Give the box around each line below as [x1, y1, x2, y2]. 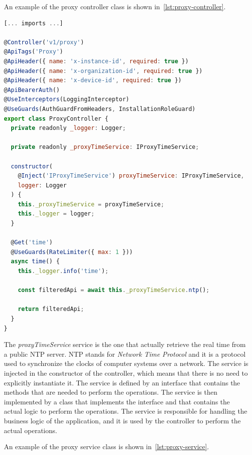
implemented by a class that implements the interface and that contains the [4, 396, 230, 406]
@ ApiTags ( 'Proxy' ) [4, 48, 63, 55]
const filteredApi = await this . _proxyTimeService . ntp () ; [18, 287, 210, 294]
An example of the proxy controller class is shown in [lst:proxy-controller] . [4, 1, 226, 11]
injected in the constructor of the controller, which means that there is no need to [4, 367, 248, 378]
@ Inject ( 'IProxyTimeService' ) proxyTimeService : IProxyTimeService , [18, 172, 245, 180]
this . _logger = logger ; [18, 210, 95, 218]
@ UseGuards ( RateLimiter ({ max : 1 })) [11, 248, 133, 255]
